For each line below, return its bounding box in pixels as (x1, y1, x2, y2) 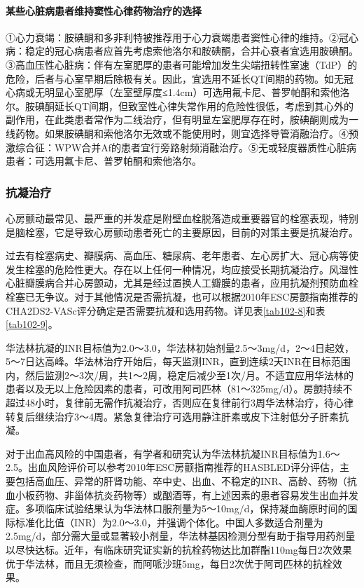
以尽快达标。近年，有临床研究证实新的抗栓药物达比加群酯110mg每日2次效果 (6, 542, 352, 557)
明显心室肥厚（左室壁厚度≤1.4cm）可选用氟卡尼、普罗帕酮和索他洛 (44, 85, 350, 100)
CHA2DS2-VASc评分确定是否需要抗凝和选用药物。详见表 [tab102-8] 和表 (6, 303, 325, 317)
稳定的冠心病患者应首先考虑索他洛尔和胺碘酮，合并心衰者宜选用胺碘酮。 (24, 43, 358, 58)
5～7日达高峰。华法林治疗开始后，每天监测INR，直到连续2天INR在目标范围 (6, 354, 351, 369)
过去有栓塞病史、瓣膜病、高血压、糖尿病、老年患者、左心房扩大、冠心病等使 (6, 248, 358, 263)
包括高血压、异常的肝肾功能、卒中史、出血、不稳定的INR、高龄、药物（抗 (15, 474, 357, 488)
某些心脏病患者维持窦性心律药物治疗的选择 (6, 3, 202, 18)
